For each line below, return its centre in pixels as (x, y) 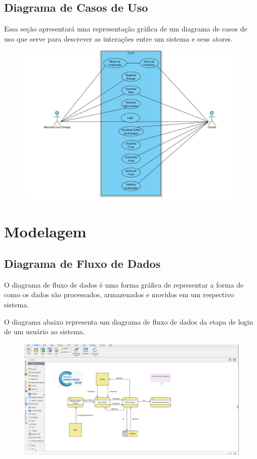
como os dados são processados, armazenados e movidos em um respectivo (119, 294)
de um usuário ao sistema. (45, 331)
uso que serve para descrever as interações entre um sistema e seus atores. (119, 38)
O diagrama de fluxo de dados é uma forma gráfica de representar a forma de (124, 284)
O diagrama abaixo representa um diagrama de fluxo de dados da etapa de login (129, 321)
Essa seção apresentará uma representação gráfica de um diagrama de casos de (126, 29)
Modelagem (45, 231)
